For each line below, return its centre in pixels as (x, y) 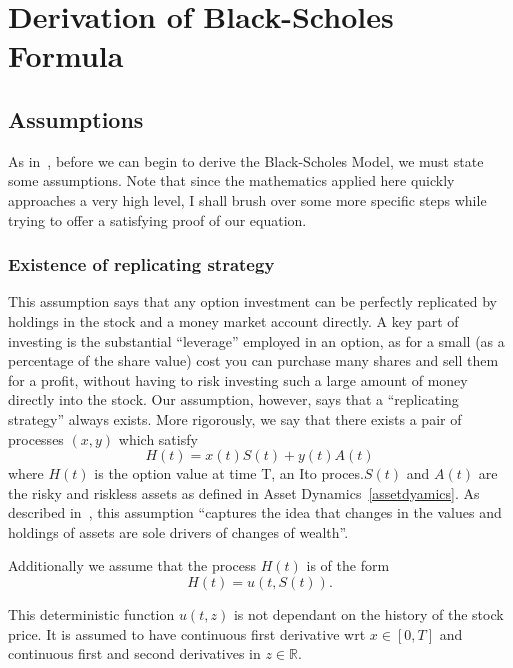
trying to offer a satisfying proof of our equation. (157, 219)
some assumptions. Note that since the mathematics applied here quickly (231, 180)
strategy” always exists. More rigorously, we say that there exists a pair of (235, 418)
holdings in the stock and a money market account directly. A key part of (233, 320)
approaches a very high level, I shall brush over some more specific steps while (247, 199)
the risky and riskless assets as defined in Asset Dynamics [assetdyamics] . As (244, 492)
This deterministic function (91, 614)
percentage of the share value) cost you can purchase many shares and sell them (253, 360)
